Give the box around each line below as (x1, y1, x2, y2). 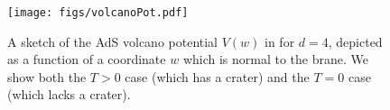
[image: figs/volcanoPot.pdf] (7, 6, 189, 19)
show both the (7, 67, 87, 86)
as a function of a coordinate (7, 50, 166, 69)
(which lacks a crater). (7, 85, 131, 104)
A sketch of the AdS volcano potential (7, 32, 218, 50)
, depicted (328, 32, 383, 50)
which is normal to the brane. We (182, 50, 368, 69)
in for (265, 32, 295, 50)
